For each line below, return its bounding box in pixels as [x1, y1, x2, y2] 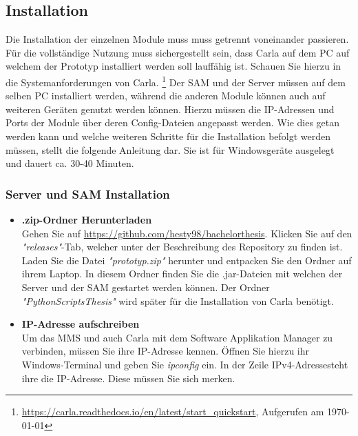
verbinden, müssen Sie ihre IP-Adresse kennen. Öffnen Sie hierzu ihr [21, 344, 309, 358]
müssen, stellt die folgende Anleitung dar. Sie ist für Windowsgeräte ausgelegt [6, 142, 335, 157]
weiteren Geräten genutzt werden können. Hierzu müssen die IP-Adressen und [6, 101, 335, 116]
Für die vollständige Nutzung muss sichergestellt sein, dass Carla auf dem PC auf [6, 45, 350, 59]
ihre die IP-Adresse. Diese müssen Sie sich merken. [21, 370, 235, 385]
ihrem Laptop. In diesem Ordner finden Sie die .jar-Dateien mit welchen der [21, 266, 343, 281]
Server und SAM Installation [6, 185, 170, 202]
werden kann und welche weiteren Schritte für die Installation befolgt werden [6, 129, 331, 143]
